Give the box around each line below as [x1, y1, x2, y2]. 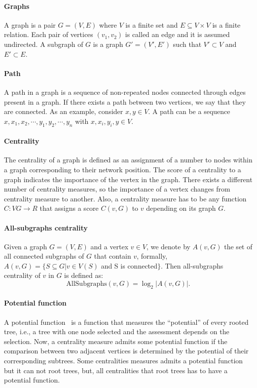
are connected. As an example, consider [4, 106, 123, 116]
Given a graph [4, 241, 47, 251]
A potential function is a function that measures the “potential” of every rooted [4, 316, 249, 327]
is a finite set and [125, 19, 178, 30]
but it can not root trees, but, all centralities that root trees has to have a [4, 365, 228, 375]
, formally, [137, 251, 168, 261]
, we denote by [146, 241, 190, 251]
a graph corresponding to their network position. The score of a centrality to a [4, 164, 241, 174]
